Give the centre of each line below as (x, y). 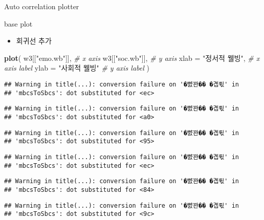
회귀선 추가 (34, 41)
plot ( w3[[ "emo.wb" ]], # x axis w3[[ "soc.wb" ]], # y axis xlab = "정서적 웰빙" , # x (132, 58)
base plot (18, 23)
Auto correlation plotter (42, 6)
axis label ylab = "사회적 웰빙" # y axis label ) (77, 68)
